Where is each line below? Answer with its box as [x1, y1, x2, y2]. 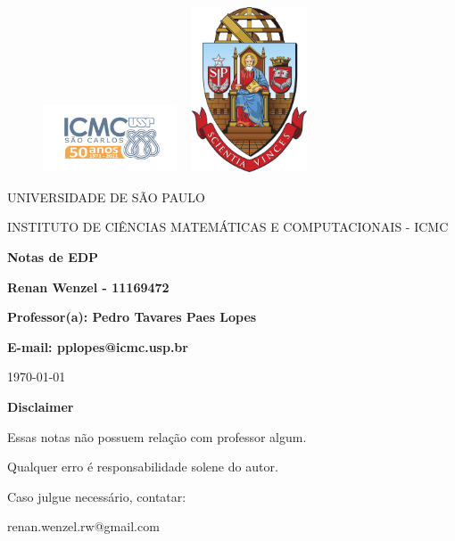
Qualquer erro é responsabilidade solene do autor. [7, 457, 278, 476]
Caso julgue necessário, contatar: [7, 487, 186, 505]
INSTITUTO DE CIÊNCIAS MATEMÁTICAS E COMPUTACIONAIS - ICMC [7, 217, 449, 236]
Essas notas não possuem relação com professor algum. [7, 427, 307, 446]
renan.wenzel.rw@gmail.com [7, 517, 160, 536]
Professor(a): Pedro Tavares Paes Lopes [7, 307, 257, 326]
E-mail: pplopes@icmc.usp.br [7, 337, 188, 356]
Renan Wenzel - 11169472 [7, 277, 170, 296]
